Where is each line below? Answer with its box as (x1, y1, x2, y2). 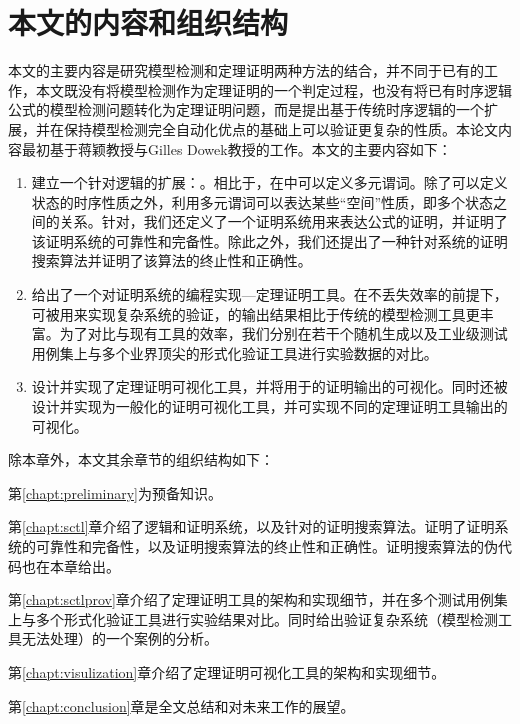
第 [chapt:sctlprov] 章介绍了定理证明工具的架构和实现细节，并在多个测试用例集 (8, 589, 508, 610)
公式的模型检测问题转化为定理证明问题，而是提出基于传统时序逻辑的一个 (8, 99, 484, 120)
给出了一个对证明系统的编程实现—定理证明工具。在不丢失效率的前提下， (31, 284, 508, 305)
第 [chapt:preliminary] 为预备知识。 (8, 482, 223, 503)
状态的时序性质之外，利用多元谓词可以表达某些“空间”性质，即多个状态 (31, 191, 494, 212)
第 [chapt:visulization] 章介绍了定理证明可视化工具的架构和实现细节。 (8, 661, 446, 682)
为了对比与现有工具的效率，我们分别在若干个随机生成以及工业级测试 (59, 323, 508, 344)
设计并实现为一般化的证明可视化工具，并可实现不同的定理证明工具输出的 (31, 396, 508, 417)
